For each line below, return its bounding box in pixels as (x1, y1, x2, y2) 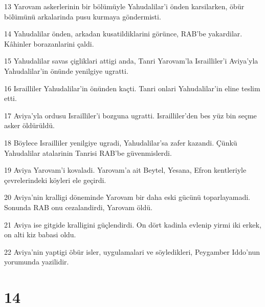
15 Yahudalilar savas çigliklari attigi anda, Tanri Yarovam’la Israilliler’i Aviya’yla (4, 55, 258, 66)
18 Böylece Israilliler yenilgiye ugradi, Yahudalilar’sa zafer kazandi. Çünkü (4, 137, 237, 148)
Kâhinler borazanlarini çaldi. (4, 38, 94, 49)
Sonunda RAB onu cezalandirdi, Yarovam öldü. (4, 201, 152, 212)
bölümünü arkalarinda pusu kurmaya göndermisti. (4, 11, 161, 22)
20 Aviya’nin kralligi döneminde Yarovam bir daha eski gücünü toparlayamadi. (4, 192, 250, 202)
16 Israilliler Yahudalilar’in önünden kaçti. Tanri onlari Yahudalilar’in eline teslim (4, 83, 260, 93)
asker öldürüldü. (4, 120, 55, 131)
